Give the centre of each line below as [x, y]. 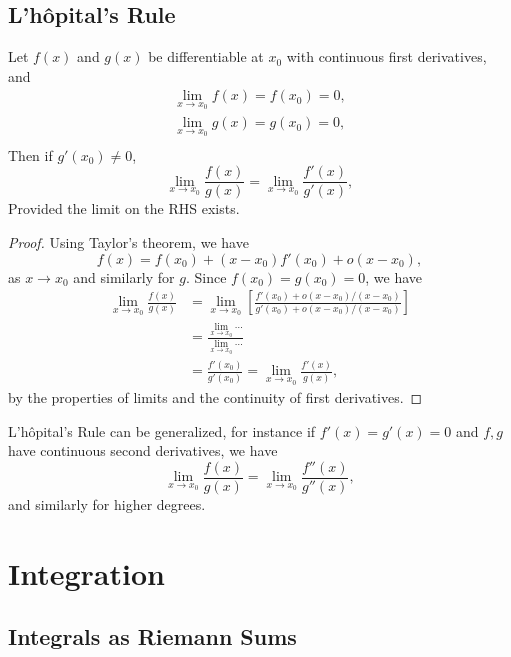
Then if [30, 154]
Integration [86, 572]
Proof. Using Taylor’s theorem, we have [128, 241]
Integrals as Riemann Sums [152, 636]
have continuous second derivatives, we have [143, 450]
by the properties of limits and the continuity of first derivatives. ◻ [215, 397]
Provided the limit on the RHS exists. [124, 208]
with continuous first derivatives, [386, 56]
